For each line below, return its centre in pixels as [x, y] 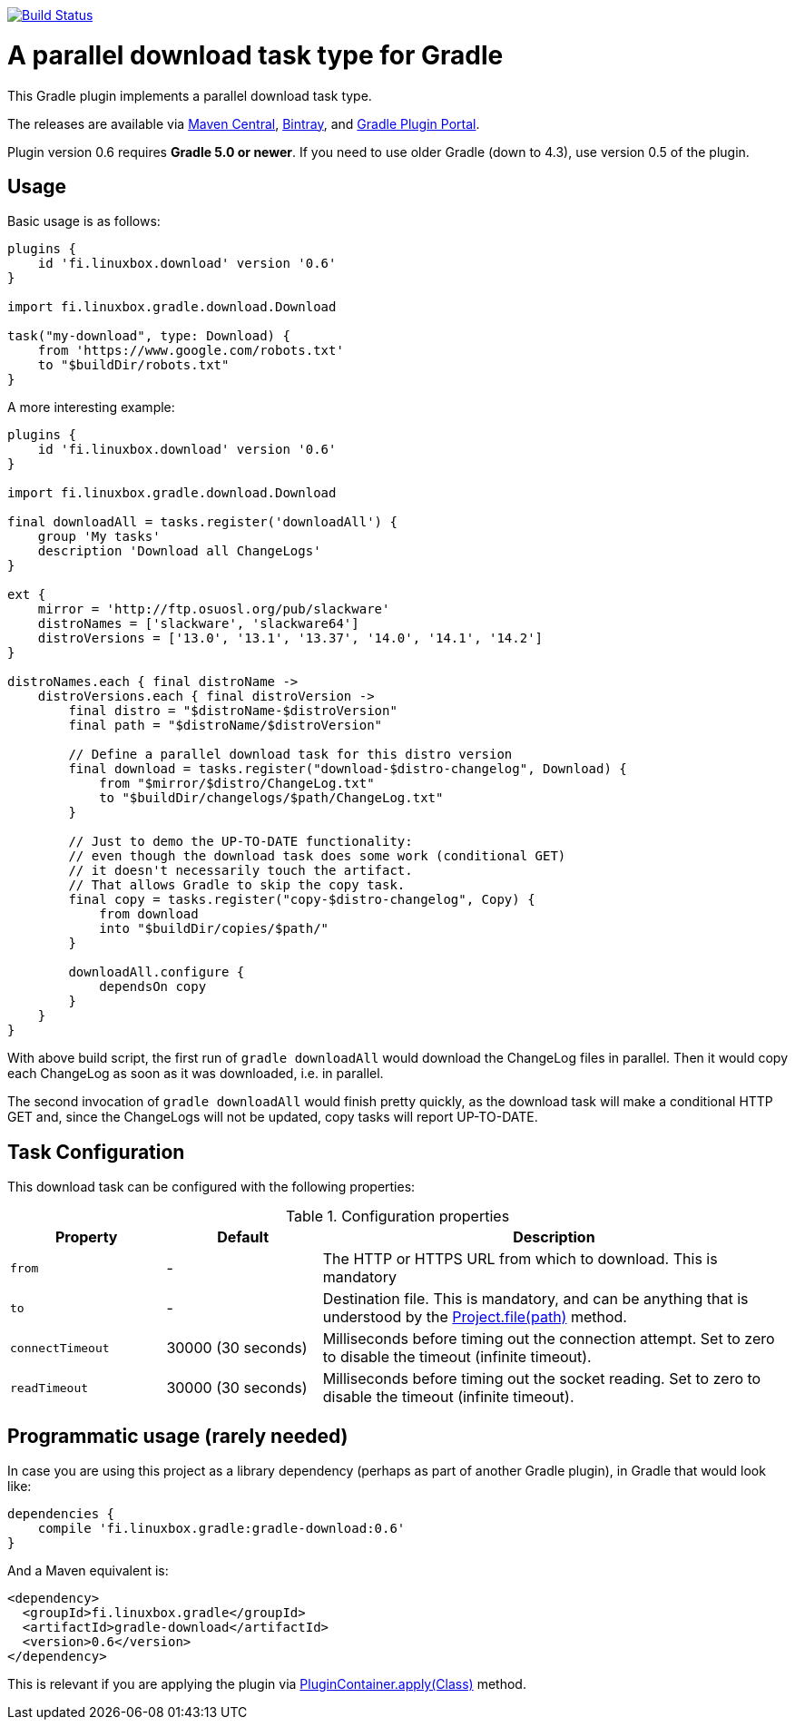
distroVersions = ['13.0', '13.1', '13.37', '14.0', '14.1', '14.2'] [290, 638]
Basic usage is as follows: [84, 221]
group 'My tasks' [99, 537]
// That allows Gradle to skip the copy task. [237, 885]
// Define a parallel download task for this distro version [290, 755]
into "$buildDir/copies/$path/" [214, 929]
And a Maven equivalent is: [88, 1571]
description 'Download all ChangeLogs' [179, 551]
